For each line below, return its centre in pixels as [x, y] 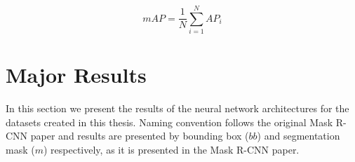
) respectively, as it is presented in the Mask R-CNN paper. [171, 150]
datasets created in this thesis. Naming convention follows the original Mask [169, 122]
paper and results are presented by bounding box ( [140, 136]
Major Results [76, 75]
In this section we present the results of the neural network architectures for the [177, 108]
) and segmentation [299, 136]
